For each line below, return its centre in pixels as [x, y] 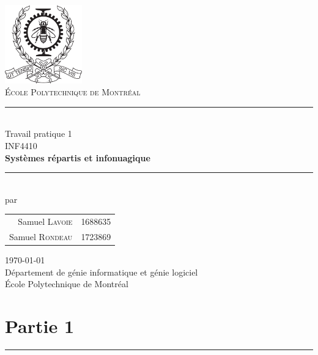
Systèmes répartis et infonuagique [78, 157]
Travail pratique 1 [39, 134]
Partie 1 [40, 326]
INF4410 [21, 146]
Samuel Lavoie [45, 221]
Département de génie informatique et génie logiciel [102, 272]
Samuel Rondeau [41, 237]
